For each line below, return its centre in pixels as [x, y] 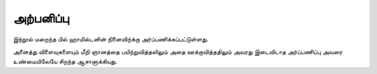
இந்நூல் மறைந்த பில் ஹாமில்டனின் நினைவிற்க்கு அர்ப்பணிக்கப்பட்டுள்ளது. [111, 39]
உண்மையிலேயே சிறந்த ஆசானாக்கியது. [65, 61]
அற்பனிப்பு [41, 18]
